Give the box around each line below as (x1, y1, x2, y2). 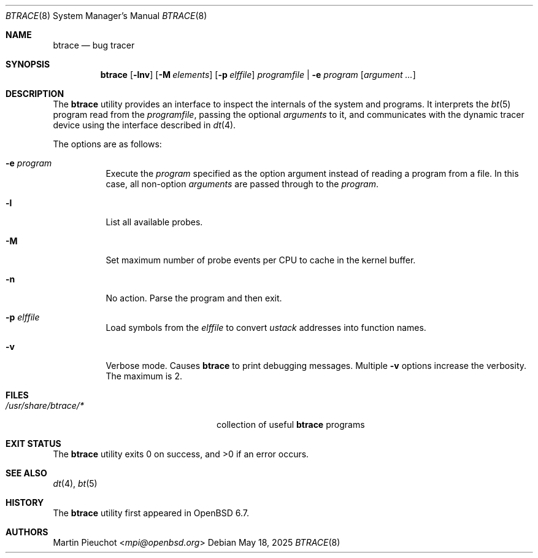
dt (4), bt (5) (53, 478, 98, 489)
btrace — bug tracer (53, 40, 135, 50)
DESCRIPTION (6, 88, 64, 99)
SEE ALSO (6, 468, 47, 478)
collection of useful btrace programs (217, 419, 365, 430)
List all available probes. (106, 217, 203, 227)
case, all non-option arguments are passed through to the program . (106, 179, 379, 189)
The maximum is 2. (106, 371, 182, 381)
